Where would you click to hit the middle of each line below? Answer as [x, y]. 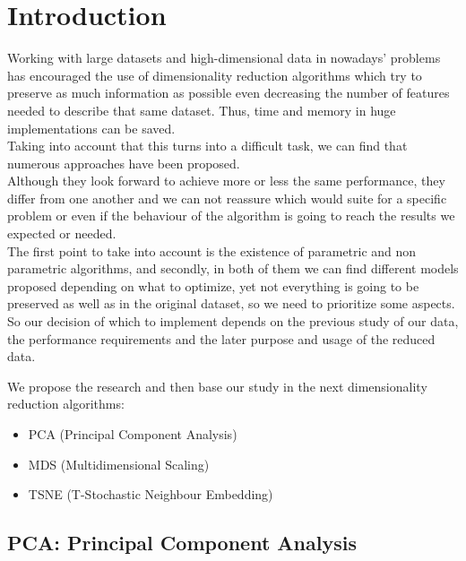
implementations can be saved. [91, 128]
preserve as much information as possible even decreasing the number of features [229, 93]
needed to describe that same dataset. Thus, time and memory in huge [202, 110]
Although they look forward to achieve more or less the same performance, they [226, 181]
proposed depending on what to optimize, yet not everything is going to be [213, 285]
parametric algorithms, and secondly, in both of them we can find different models [233, 268]
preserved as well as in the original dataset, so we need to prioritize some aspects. [231, 303]
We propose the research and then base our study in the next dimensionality [217, 386]
